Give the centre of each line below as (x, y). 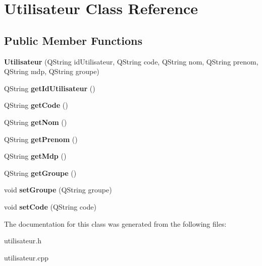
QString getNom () (36, 122)
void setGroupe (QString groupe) (58, 190)
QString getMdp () (35, 156)
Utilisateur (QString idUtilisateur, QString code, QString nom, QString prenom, (131, 61)
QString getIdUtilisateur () (50, 88)
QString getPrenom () (41, 139)
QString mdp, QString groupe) (52, 71)
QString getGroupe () (40, 173)
